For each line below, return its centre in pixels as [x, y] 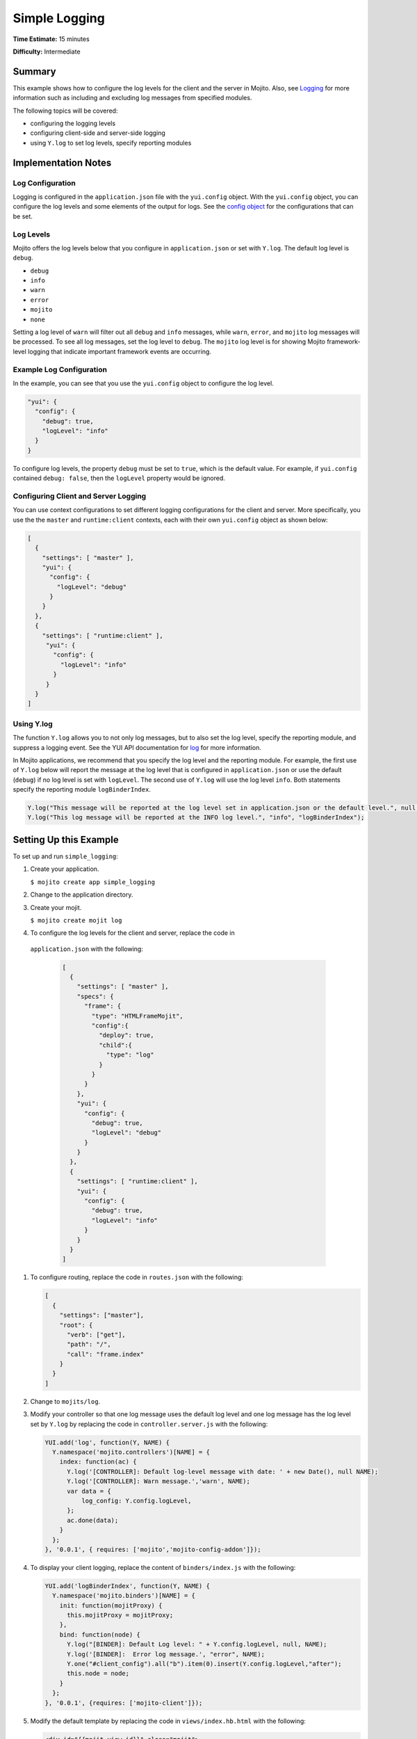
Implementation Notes [62, 162]
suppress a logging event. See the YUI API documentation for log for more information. [137, 747]
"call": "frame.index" [106, 1354]
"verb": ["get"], [97, 1335]
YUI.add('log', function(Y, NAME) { [107, 1442]
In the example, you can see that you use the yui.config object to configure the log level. [143, 383]
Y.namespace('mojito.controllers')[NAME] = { [131, 1452]
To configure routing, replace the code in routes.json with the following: [137, 1277]
